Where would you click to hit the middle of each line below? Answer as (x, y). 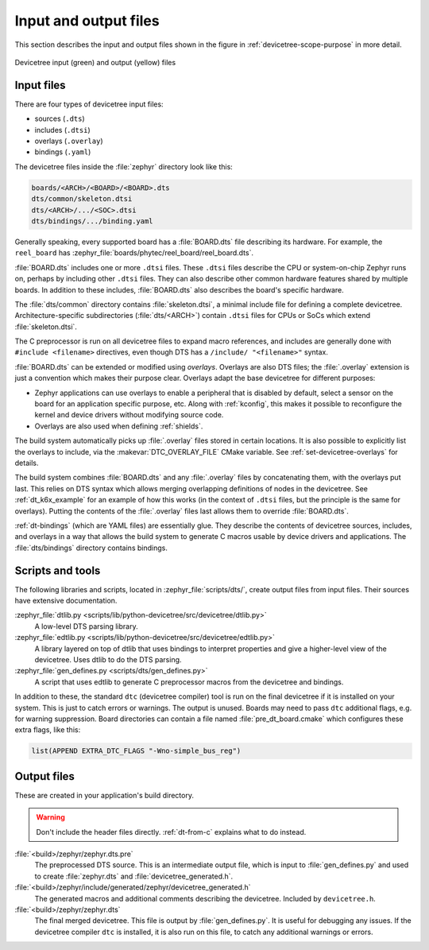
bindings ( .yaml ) (63, 152)
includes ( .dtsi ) (62, 130)
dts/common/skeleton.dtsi (82, 199)
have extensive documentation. (66, 601)
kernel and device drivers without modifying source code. (129, 415)
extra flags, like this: (48, 730)
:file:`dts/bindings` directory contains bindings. (91, 548)
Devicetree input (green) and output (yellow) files (95, 62)
